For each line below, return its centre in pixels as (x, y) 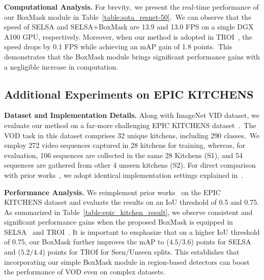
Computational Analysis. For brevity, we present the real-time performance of (131, 7)
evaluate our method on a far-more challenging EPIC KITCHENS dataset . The (130, 125)
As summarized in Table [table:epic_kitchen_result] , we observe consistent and (128, 212)
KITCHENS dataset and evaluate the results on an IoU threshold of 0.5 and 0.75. (132, 202)
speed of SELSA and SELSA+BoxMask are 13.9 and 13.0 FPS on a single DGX (129, 27)
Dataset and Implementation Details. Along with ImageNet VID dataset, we (132, 115)
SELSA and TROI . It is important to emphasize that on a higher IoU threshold (132, 231)
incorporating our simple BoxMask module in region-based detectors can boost (127, 261)
